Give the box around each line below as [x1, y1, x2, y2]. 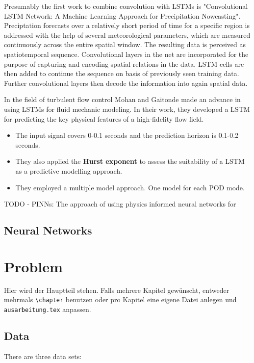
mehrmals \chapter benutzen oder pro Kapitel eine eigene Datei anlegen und [4, 294, 237, 305]
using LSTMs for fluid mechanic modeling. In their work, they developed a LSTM [4, 104, 250, 114]
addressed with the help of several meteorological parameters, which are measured [4, 29, 251, 40]
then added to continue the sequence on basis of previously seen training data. [4, 68, 239, 78]
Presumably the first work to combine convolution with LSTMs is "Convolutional [4, 1, 248, 11]
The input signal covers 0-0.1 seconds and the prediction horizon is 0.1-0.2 [15, 130, 239, 140]
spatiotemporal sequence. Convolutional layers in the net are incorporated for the [4, 49, 249, 59]
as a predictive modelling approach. [15, 165, 122, 176]
